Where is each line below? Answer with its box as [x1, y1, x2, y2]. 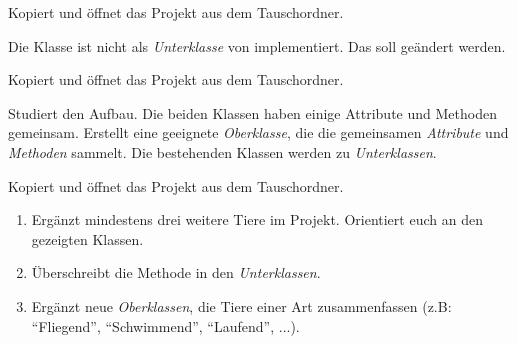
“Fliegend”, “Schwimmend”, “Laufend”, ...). [31, 315, 300, 336]
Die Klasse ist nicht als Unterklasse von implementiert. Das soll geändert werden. [8, 35, 506, 56]
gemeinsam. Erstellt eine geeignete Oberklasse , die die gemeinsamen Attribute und [8, 122, 509, 143]
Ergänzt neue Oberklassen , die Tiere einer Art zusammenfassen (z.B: [31, 295, 452, 316]
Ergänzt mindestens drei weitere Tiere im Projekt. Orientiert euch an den [31, 209, 483, 230]
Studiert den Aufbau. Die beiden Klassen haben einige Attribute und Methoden [8, 102, 497, 123]
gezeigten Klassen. [31, 228, 144, 249]
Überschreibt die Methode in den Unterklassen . [31, 262, 321, 283]
